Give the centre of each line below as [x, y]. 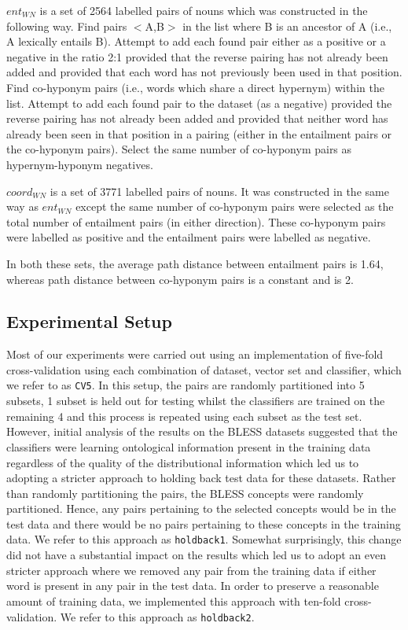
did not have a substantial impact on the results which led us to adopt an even [197, 555]
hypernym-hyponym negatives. [80, 164]
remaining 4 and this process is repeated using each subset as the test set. [184, 416]
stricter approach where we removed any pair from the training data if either [191, 570]
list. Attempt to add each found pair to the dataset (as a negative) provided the [199, 103]
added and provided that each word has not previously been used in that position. [204, 72]
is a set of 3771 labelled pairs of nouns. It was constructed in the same [219, 191]
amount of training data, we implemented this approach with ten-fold [174, 601]
